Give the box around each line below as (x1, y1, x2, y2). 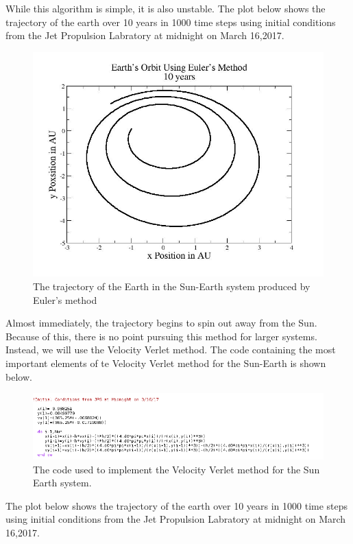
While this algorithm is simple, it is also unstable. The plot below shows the (5, 1, 326, 15)
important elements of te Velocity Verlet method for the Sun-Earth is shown (5, 355, 326, 370)
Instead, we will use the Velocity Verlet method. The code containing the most (5, 342, 336, 357)
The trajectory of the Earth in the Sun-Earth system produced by (33, 279, 311, 293)
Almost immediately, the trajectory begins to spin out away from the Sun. (5, 316, 317, 330)
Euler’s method (33, 292, 97, 307)
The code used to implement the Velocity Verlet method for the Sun (33, 462, 320, 476)
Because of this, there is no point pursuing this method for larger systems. (5, 329, 317, 343)
